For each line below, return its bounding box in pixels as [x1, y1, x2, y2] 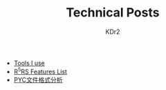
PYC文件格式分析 [13, 76, 63, 84]
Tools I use [13, 58, 45, 67]
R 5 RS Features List [13, 66, 68, 76]
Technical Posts [66, 5, 160, 21]
